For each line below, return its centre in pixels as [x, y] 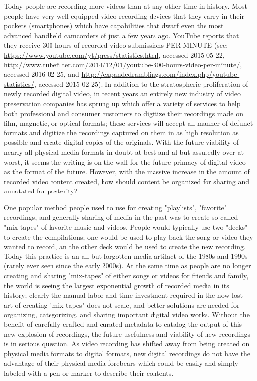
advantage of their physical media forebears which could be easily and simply [121, 363]
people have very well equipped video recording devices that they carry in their [124, 16]
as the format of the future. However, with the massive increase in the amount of [127, 171]
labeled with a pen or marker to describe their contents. [89, 372]
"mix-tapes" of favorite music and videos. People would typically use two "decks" [126, 227]
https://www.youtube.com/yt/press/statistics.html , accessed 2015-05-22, [114, 54]
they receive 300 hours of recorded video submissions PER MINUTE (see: [116, 45]
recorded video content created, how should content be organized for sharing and [127, 181]
